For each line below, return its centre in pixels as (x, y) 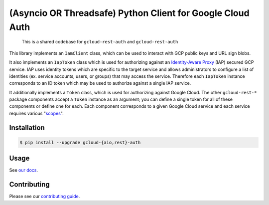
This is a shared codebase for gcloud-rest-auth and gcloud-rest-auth (100, 42)
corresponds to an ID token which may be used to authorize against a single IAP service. (100, 83)
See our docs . (24, 170)
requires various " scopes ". (37, 113)
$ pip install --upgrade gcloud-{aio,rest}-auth (80, 142)
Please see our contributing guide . (45, 197)
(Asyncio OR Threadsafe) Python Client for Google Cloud (129, 13)
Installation (27, 127)
